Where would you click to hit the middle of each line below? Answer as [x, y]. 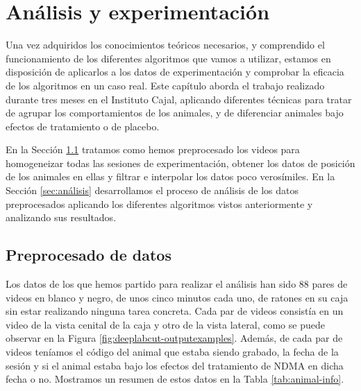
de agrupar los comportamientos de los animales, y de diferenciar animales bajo [175, 113]
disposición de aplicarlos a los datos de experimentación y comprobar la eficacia [175, 72]
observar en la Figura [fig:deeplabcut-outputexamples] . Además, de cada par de [174, 338]
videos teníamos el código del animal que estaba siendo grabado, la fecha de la [172, 352]
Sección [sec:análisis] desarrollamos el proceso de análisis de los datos [152, 190]
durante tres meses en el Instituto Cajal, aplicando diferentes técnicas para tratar [179, 99]
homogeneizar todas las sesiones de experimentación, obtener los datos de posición [180, 163]
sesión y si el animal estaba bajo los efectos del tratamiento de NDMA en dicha [175, 365]
